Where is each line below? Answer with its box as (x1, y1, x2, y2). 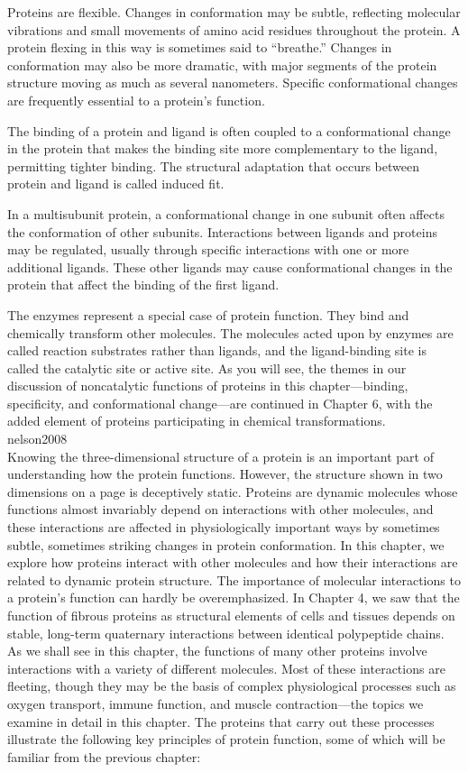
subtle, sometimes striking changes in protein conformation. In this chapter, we (7, 535, 445, 554)
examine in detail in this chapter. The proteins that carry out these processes (7, 712, 435, 731)
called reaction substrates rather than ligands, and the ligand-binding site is (7, 341, 427, 360)
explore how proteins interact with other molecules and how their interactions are (7, 553, 458, 572)
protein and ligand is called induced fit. (7, 174, 225, 193)
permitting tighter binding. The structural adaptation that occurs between (7, 156, 419, 175)
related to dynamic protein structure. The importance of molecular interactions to (7, 570, 461, 589)
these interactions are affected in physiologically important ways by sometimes (7, 518, 440, 537)
